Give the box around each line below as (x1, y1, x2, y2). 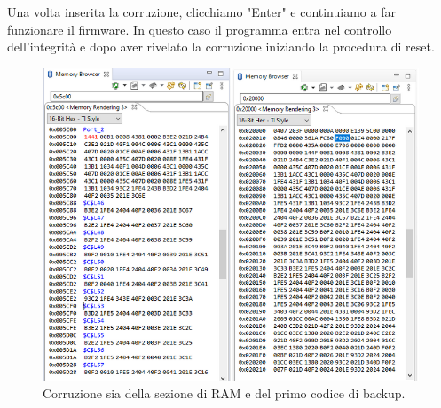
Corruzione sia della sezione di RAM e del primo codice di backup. (43, 384, 406, 403)
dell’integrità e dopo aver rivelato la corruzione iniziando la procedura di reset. (7, 37, 435, 56)
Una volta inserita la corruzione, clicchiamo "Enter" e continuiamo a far (7, 3, 396, 20)
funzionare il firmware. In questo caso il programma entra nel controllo (7, 20, 392, 38)
